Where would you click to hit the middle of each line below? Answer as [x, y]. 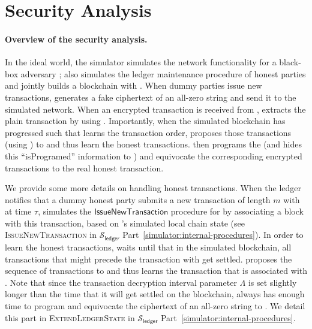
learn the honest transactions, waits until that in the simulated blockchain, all [148, 247]
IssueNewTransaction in [51, 235]
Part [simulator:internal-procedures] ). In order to [213, 235]
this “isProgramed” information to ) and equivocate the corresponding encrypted [154, 156]
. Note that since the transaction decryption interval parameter [121, 282]
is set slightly [272, 282]
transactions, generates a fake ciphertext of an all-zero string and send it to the [151, 97]
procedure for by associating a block [237, 211]
